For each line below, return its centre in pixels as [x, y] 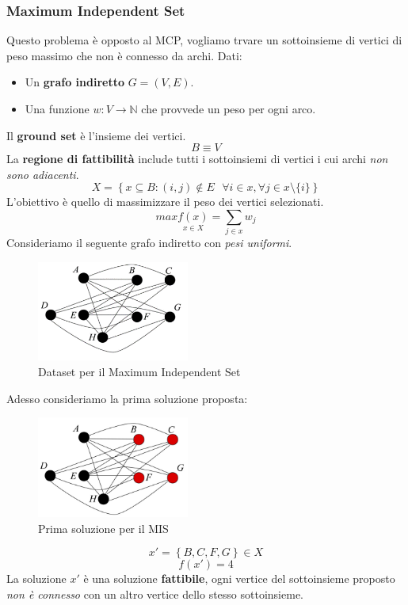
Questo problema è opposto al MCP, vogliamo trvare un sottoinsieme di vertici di [204, 40]
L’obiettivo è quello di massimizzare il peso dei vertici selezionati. [165, 202]
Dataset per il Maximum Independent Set [139, 372]
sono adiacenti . [43, 174]
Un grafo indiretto [74, 82]
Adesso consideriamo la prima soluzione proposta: [127, 398]
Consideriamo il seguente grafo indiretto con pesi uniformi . [149, 243]
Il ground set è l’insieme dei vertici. [96, 135]
